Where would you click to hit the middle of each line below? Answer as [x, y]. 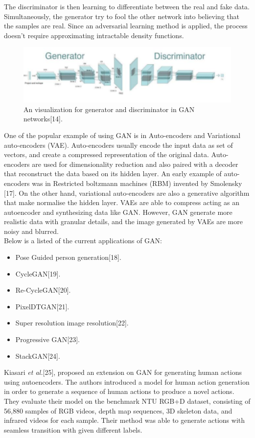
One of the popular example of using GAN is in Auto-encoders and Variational [122, 135]
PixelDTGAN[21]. [42, 306]
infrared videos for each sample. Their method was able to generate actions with [125, 420]
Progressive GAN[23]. [47, 339]
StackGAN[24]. [38, 356]
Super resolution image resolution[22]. [72, 323]
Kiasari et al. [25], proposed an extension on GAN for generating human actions [123, 372]
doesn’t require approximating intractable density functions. [94, 35]
